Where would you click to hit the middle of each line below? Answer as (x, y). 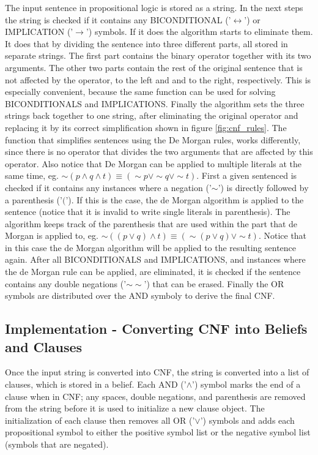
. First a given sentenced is (247, 175)
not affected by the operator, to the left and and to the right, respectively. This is (158, 79)
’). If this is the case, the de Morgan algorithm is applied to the (185, 199)
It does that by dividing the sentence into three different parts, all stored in (146, 43)
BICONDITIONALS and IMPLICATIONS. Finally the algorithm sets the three (155, 103)
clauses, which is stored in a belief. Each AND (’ (96, 384)
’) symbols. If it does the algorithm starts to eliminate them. (199, 32)
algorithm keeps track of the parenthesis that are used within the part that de (151, 223)
